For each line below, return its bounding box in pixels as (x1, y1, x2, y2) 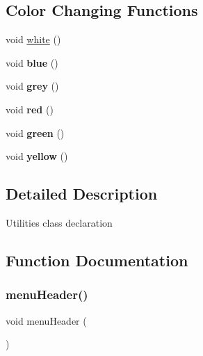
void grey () (6, 79, 59, 93)
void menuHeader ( (6, 313, 87, 327)
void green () (6, 125, 65, 140)
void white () (6, 32, 61, 47)
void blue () (6, 55, 58, 70)
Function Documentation (6, 249, 188, 270)
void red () (6, 102, 54, 116)
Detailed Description (6, 183, 158, 204)
